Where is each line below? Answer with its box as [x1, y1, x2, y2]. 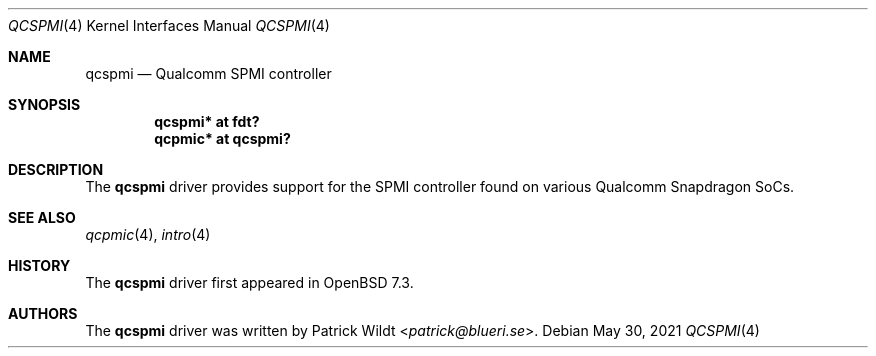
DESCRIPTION [8, 161, 104, 178]
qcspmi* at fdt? [154, 113, 260, 130]
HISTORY [8, 257, 71, 274]
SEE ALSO [8, 209, 76, 226]
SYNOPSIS [8, 96, 81, 113]
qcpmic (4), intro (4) [85, 226, 211, 243]
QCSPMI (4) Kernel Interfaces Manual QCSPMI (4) [8, 17, 330, 34]
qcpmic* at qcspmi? [154, 130, 291, 147]
